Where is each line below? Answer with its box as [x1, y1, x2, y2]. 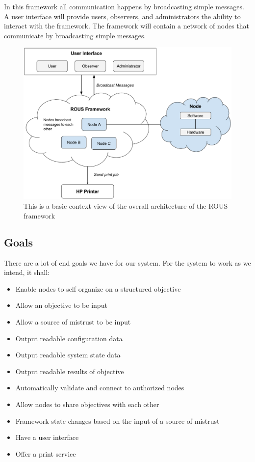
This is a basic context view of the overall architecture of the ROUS [24, 201, 228, 211]
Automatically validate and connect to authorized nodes [15, 382, 184, 393]
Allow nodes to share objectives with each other [15, 399, 159, 409]
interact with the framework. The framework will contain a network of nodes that [4, 21, 250, 31]
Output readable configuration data [15, 333, 123, 343]
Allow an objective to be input [15, 300, 107, 310]
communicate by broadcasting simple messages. [4, 30, 146, 40]
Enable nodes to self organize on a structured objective [15, 283, 181, 294]
